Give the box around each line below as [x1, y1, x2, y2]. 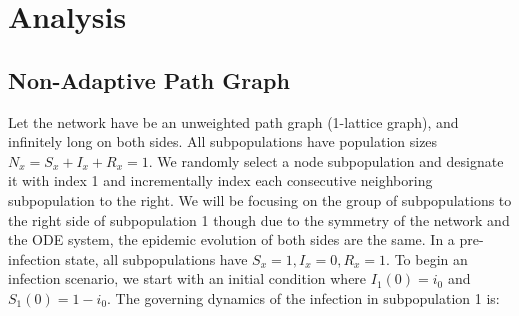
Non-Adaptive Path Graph [8, 64, 290, 95]
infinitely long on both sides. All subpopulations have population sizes [8, 131, 438, 152]
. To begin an [386, 248, 468, 269]
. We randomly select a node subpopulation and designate [148, 150, 504, 171]
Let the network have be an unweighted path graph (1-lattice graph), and [8, 111, 459, 132]
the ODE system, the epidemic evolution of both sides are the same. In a [8, 229, 455, 250]
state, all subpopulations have [65, 248, 248, 269]
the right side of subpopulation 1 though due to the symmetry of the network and [8, 209, 510, 230]
